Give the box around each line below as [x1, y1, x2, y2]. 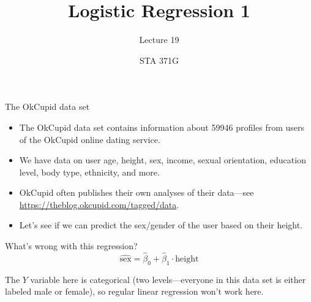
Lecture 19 [139, 33, 179, 46]
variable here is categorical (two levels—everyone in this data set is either [30, 273, 306, 285]
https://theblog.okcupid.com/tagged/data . [19, 198, 179, 211]
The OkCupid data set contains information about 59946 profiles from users [19, 120, 305, 133]
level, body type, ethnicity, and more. [19, 165, 160, 178]
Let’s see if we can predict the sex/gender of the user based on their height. [19, 219, 303, 231]
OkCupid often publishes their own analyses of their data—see [19, 186, 254, 199]
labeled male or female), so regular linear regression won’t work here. [5, 285, 264, 298]
